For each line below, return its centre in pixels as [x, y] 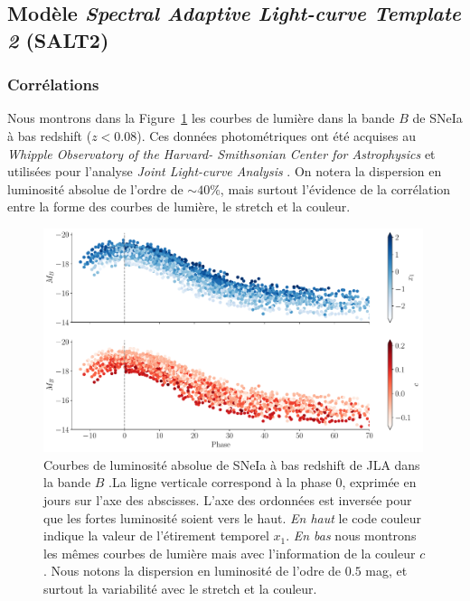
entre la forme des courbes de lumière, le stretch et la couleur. [179, 207]
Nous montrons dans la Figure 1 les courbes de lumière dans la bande [201, 118]
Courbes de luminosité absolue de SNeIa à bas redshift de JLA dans [232, 464]
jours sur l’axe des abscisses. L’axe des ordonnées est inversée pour [228, 499]
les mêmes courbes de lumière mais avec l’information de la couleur [230, 553]
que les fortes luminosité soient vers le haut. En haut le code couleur [232, 517]
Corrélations [53, 85]
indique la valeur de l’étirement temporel [156, 535]
